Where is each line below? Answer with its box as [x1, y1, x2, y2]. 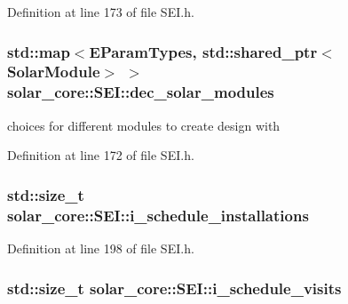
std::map [7, 40, 70, 62]
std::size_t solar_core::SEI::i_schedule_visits [7, 276, 342, 299]
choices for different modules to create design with [7, 116, 281, 134]
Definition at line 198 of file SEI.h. [7, 238, 194, 257]
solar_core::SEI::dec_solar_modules [7, 81, 274, 103]
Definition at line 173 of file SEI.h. [7, 3, 194, 20]
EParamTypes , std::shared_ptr [89, 40, 318, 62]
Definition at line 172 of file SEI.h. [7, 146, 194, 164]
